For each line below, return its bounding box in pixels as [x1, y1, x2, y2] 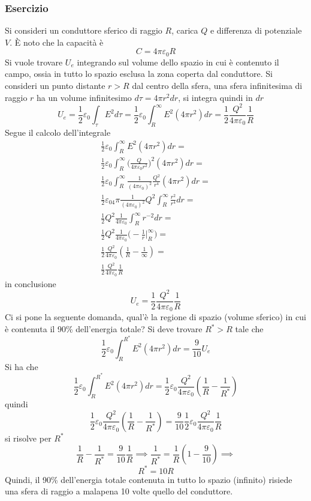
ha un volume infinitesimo [37, 91, 132, 103]
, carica [171, 24, 198, 37]
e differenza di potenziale [210, 24, 302, 37]
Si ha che [5, 360, 38, 372]
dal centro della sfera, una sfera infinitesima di [132, 79, 303, 92]
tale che [235, 323, 264, 335]
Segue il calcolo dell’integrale [5, 126, 111, 138]
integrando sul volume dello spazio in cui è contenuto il [77, 55, 279, 68]
